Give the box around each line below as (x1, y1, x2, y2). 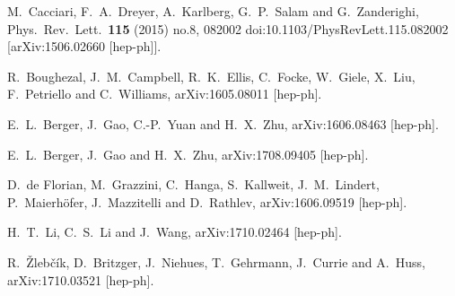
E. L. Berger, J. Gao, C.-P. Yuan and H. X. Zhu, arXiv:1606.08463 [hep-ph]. (7, 114, 439, 133)
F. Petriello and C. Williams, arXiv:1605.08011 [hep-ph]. (7, 84, 322, 103)
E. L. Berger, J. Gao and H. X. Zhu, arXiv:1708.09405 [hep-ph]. (7, 144, 369, 163)
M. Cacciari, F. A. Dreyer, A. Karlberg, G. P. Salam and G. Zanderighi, (7, 2, 419, 20)
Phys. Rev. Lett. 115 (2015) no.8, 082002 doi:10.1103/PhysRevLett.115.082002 (7, 19, 449, 38)
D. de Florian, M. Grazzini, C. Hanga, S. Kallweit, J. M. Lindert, (7, 175, 380, 194)
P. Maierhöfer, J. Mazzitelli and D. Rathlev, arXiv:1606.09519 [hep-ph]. (7, 192, 407, 211)
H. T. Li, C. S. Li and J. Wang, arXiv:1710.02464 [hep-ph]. (7, 222, 342, 241)
